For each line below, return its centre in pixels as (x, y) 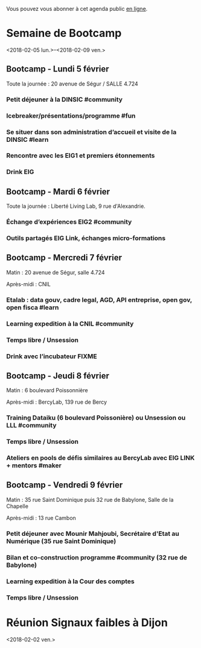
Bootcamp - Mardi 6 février (58, 191)
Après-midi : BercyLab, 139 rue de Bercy (57, 402)
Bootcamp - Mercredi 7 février (64, 258)
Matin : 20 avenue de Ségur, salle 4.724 (56, 272)
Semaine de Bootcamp (64, 33)
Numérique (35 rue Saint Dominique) (61, 541)
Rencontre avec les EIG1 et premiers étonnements (81, 156)
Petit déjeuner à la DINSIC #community (64, 99)
